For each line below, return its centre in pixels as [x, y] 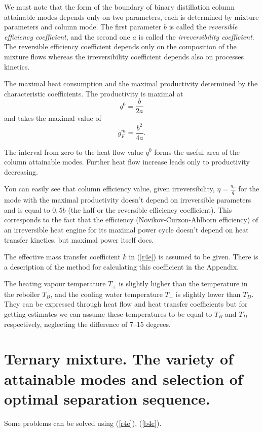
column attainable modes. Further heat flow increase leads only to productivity [127, 162]
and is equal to [27, 209]
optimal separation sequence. [107, 398]
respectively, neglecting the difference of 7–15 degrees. [87, 324]
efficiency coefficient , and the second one [67, 36]
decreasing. [21, 171]
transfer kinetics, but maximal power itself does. [79, 239]
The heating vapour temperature [55, 284]
